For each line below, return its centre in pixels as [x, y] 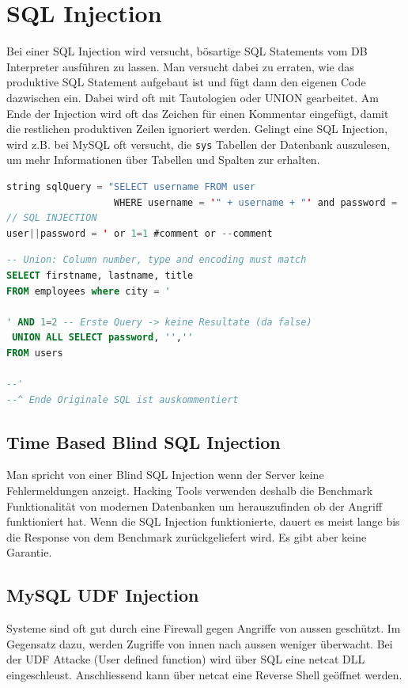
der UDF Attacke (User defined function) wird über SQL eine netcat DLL [186, 659]
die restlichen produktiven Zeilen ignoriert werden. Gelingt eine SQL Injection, [197, 129]
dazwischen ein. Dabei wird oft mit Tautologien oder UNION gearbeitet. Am [193, 97]
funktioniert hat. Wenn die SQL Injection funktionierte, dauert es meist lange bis [203, 521]
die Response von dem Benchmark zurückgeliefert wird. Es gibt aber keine [187, 536]
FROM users [35, 353]
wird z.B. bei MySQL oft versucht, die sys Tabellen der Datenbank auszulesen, [198, 144]
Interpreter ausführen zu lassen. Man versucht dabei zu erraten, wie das [180, 66]
